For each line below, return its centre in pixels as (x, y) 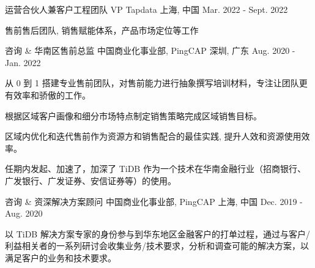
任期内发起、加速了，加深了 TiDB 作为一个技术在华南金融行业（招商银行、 (155, 169)
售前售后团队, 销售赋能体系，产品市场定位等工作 (102, 30)
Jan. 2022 (23, 62)
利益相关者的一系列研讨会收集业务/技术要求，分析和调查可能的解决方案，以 (157, 246)
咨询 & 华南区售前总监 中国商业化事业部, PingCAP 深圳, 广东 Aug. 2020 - (150, 50)
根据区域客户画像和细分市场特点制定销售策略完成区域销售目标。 (133, 115)
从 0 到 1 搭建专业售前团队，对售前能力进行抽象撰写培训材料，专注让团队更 (156, 83)
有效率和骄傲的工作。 (48, 95)
